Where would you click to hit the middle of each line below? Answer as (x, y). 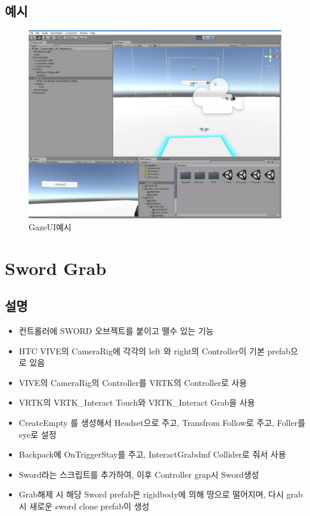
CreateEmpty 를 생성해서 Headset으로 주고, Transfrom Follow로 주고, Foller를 (162, 423)
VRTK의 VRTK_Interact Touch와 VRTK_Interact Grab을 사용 (137, 402)
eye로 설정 (38, 434)
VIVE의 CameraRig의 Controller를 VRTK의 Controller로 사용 (133, 382)
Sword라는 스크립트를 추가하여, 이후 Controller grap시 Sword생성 (139, 474)
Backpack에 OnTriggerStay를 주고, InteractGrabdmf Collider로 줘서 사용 (152, 454)
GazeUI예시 (50, 226)
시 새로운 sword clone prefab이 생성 (84, 506)
